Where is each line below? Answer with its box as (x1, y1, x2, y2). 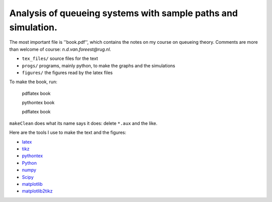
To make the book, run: (9, 79, 57, 85)
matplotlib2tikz (22, 188, 53, 194)
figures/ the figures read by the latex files (22, 70, 113, 76)
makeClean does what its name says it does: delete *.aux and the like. (9, 120, 158, 126)
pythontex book (22, 100, 55, 106)
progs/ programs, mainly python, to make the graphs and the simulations (22, 62, 176, 69)
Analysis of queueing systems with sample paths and (9, 8, 238, 19)
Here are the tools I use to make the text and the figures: (9, 129, 126, 136)
